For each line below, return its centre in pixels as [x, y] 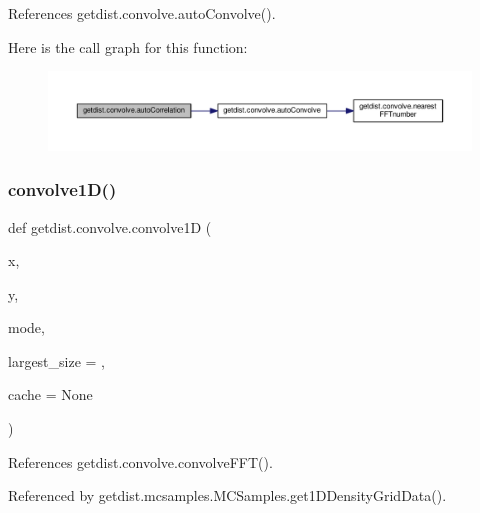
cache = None [50, 394]
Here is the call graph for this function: [128, 46]
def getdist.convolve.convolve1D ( [110, 226]
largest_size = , [57, 360]
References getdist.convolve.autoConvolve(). [142, 13]
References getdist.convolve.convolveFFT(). [140, 461]
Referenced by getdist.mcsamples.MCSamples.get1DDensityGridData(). [227, 495]
